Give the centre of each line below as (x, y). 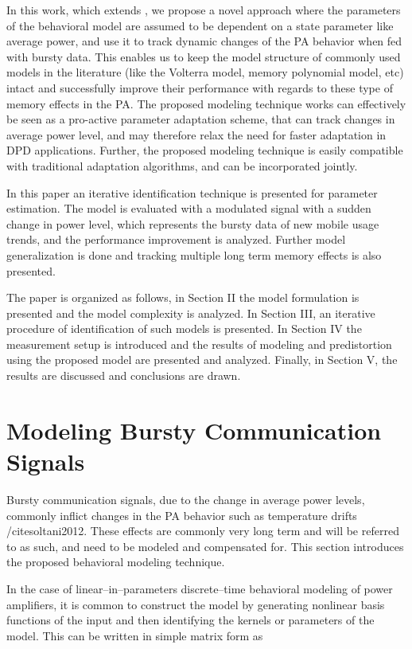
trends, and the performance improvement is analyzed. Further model (176, 239)
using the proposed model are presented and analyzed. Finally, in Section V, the (202, 360)
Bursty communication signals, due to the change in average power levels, (186, 499)
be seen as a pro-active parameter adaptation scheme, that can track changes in (201, 119)
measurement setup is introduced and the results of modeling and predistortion (199, 344)
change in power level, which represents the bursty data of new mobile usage (193, 223)
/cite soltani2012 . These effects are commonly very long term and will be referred (203, 531)
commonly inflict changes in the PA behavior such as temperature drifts (182, 515)
